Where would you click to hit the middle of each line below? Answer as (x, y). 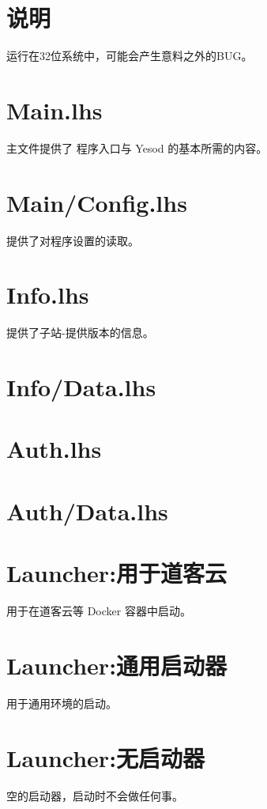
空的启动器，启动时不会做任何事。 (95, 795)
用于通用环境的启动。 (62, 703)
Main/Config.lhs (97, 202)
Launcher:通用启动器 (117, 665)
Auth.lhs (54, 449)
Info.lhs (48, 295)
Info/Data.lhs (81, 387)
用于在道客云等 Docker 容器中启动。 (99, 611)
